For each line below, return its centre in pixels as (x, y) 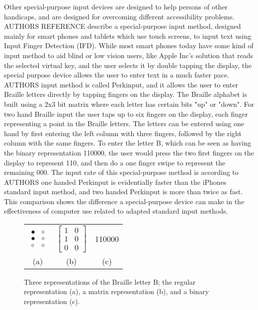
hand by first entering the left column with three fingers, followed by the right (123, 133)
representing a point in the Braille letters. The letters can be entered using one (124, 123)
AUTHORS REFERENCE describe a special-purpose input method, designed (123, 26)
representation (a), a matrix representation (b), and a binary (117, 291)
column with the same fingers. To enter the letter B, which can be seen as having (128, 143)
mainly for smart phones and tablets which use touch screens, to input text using (128, 36)
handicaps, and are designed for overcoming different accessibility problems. (119, 16)
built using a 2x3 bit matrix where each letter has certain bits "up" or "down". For (129, 104)
